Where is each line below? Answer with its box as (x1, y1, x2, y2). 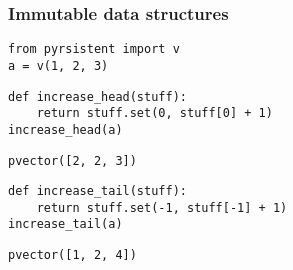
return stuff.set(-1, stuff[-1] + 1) (36, 200, 288, 215)
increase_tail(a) (8, 217, 123, 232)
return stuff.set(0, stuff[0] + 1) (36, 106, 273, 121)
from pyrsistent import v (8, 42, 180, 57)
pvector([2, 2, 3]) (8, 153, 137, 168)
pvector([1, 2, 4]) (8, 248, 137, 263)
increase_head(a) (8, 122, 123, 137)
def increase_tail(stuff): (8, 184, 187, 199)
